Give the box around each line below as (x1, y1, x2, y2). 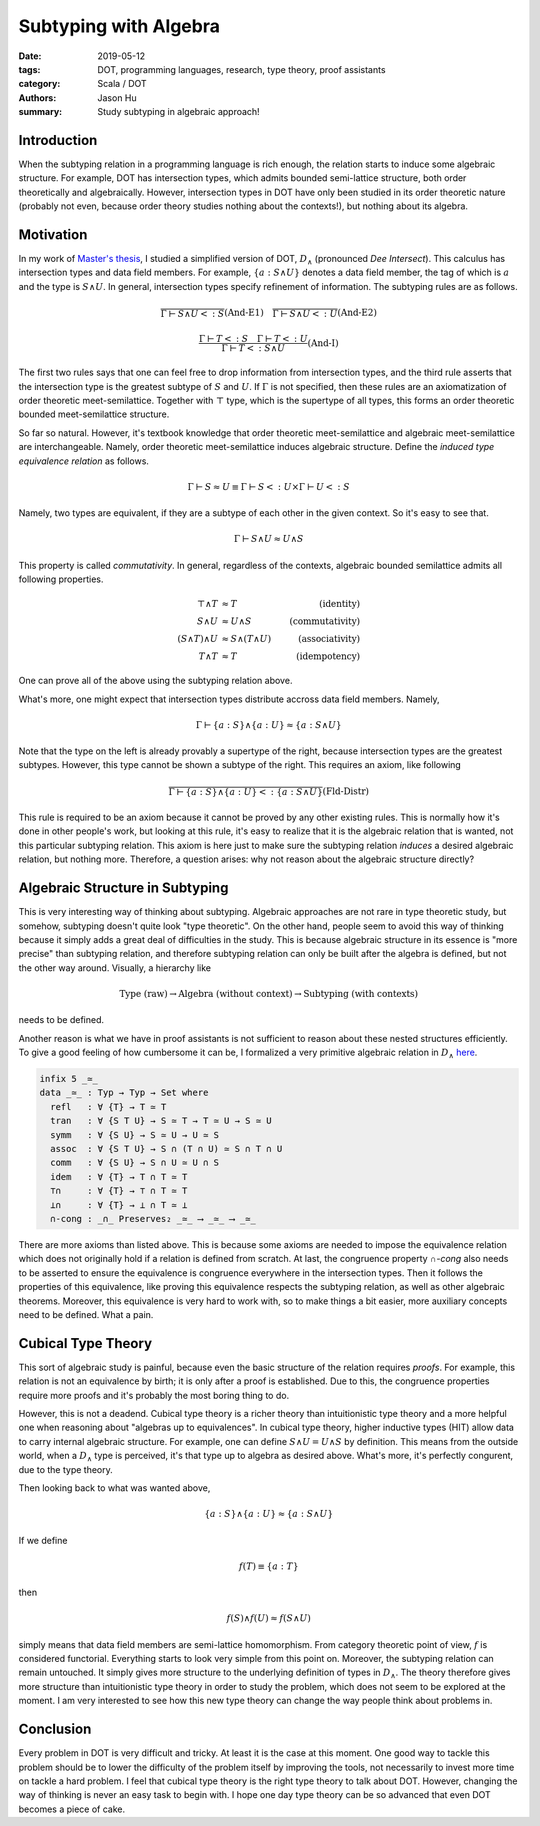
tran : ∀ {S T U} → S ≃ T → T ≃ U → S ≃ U (50, 1115, 272, 1127)
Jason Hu (97, 91, 137, 104)
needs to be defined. (18, 1014, 105, 1026)
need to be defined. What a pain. (18, 1308, 154, 1320)
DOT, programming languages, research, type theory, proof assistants (97, 63, 386, 75)
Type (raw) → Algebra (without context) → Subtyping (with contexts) (119, 988, 419, 999)
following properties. (18, 573, 104, 585)
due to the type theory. (18, 1463, 114, 1475)
